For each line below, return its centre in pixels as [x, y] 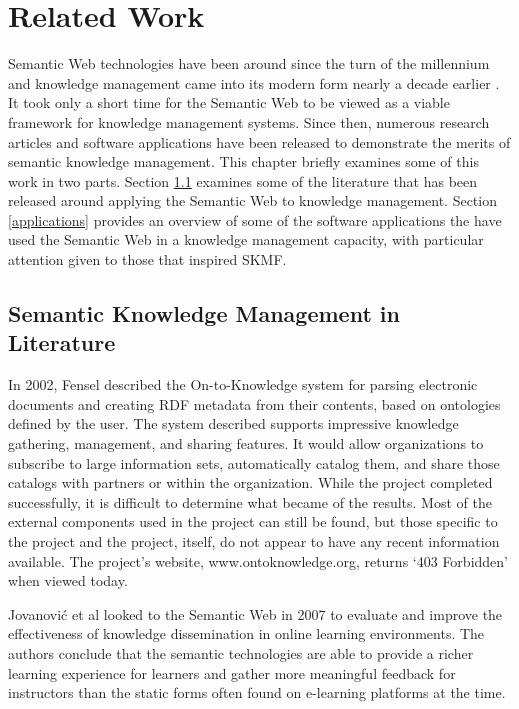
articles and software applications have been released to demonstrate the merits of [259, 141]
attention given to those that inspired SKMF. [147, 259]
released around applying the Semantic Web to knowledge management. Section [252, 200]
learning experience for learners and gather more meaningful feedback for [232, 672]
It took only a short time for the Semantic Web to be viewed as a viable [229, 102]
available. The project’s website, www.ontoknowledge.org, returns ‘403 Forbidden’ [258, 560]
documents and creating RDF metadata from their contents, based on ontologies [254, 403]
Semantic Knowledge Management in [204, 313]
